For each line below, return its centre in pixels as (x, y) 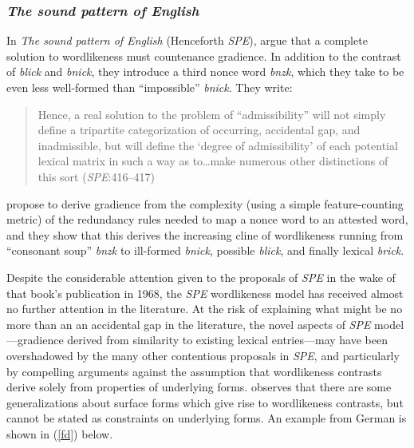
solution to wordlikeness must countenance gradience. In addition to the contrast (204, 56)
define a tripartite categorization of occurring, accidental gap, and (199, 130)
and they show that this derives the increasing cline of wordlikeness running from (205, 234)
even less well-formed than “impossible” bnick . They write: (150, 87)
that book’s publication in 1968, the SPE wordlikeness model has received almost (205, 293)
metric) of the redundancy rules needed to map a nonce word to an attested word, (207, 219)
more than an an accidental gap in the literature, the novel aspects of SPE (189, 324)
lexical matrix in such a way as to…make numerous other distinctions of (213, 161)
